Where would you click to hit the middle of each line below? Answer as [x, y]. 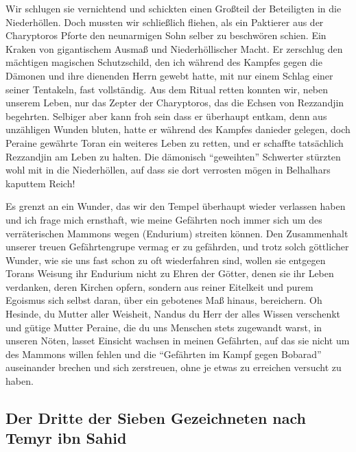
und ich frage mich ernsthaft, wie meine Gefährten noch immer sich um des [164, 219]
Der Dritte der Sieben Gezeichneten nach [156, 418]
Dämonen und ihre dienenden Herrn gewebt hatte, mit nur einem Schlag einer [169, 75]
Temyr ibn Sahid [66, 438]
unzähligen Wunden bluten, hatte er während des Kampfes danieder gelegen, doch [178, 129]
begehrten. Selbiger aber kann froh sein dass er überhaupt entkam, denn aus [166, 116]
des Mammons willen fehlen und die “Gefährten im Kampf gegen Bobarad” [164, 354]
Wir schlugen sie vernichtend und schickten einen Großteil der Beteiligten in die [174, 8]
